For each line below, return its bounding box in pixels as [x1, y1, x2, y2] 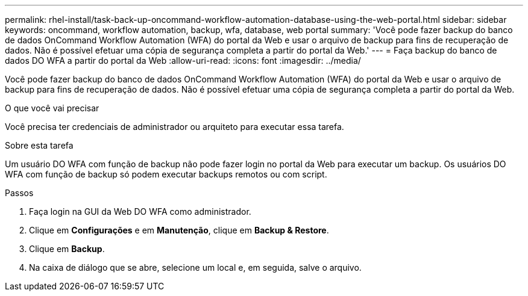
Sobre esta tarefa [5, 140, 74, 150]
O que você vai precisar [5, 103, 99, 113]
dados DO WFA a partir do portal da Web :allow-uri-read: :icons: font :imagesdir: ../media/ [5, 55, 361, 66]
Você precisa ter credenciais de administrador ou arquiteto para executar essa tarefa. [5, 122, 344, 132]
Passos [5, 188, 34, 198]
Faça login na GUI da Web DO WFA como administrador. [29, 206, 251, 217]
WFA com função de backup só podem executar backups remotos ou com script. [5, 169, 327, 179]
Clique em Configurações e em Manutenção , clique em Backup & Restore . [29, 225, 329, 235]
